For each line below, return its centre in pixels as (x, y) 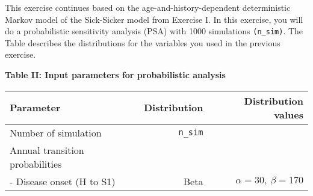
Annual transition (47, 150)
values (289, 114)
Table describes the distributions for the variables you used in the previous (143, 42)
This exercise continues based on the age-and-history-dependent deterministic (148, 7)
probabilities (36, 164)
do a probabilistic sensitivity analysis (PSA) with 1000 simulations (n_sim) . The (154, 31)
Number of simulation (56, 132)
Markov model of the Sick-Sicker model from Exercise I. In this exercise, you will (154, 19)
